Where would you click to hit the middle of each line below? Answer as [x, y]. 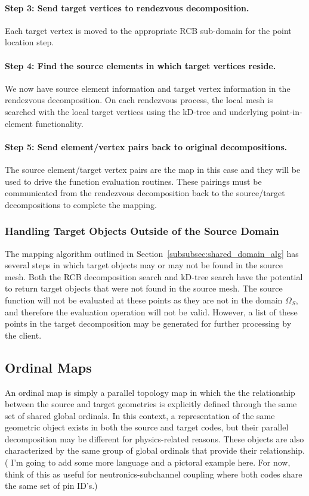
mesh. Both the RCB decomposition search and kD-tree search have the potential [154, 276]
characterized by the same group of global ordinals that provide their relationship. [155, 450]
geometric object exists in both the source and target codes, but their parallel [147, 427]
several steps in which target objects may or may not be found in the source [144, 265]
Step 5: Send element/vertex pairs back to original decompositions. [146, 146]
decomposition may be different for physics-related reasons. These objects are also [154, 438]
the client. [23, 335]
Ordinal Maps [48, 367]
